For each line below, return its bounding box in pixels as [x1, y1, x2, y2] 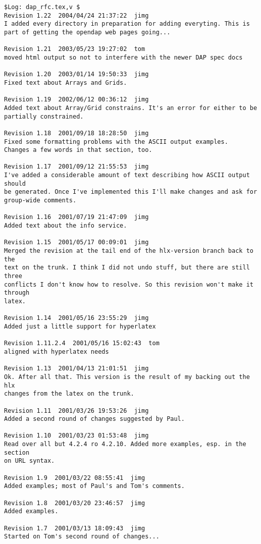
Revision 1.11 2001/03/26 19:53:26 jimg [4, 407, 149, 414]
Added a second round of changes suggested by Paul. [4, 415, 185, 423]
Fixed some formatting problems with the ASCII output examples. [4, 138, 228, 145]
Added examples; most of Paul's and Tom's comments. [4, 482, 185, 490]
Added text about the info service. [4, 222, 127, 230]
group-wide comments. [4, 197, 77, 204]
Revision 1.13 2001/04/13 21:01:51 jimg [4, 365, 149, 372]
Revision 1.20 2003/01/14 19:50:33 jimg [4, 71, 149, 78]
